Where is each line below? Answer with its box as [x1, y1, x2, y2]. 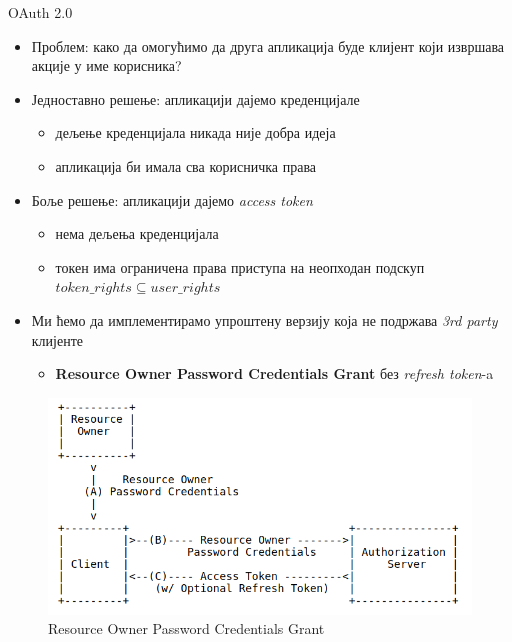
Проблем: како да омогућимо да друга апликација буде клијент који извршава [31, 35, 505, 56]
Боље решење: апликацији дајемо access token [31, 189, 313, 210]
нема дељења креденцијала [55, 223, 219, 244]
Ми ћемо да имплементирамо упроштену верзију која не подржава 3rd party [31, 309, 498, 330]
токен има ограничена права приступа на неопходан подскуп [55, 256, 425, 277]
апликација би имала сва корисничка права [55, 155, 317, 176]
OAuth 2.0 [8, 2, 73, 22]
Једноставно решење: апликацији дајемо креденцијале [31, 88, 360, 109]
